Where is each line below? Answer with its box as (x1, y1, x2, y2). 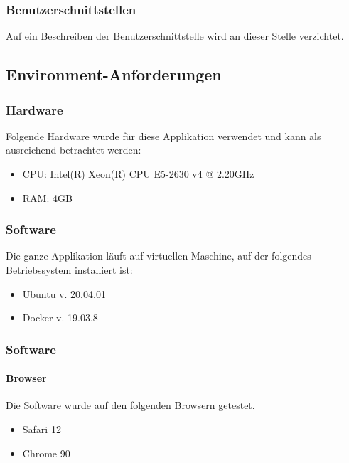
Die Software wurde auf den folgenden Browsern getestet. (6, 398, 255, 413)
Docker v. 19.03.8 (22, 310, 98, 325)
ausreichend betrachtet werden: (6, 142, 141, 157)
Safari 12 (22, 422, 61, 437)
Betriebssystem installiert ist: (6, 262, 133, 277)
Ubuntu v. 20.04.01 (22, 286, 106, 301)
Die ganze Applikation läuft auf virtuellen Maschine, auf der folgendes (6, 248, 311, 263)
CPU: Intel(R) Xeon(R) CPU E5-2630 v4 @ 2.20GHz (22, 166, 254, 181)
